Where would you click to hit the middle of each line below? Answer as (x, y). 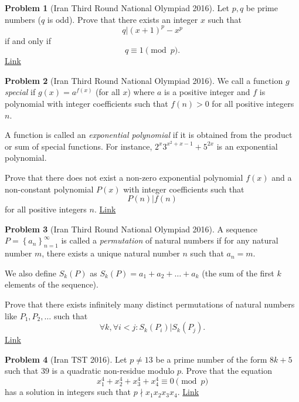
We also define (30, 273)
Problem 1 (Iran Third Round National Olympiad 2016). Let (117, 8)
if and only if (28, 40)
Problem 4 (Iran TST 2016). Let (66, 359)
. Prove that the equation (227, 371)
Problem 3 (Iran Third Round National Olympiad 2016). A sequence (131, 229)
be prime (262, 8)
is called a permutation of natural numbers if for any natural (170, 240)
